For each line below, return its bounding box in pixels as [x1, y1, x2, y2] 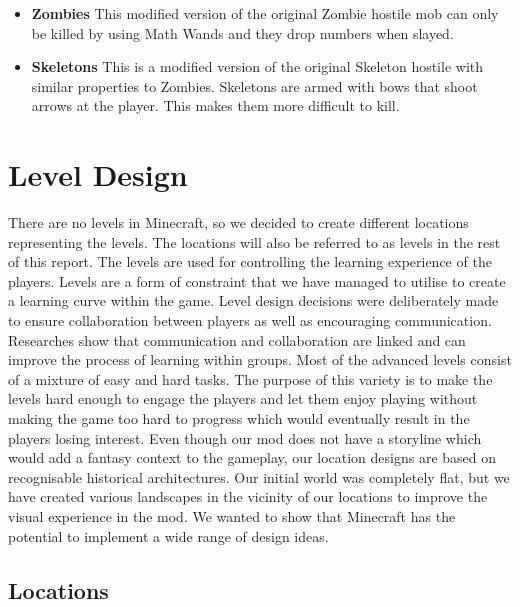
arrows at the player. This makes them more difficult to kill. [31, 95, 400, 116]
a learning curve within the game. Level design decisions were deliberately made [8, 290, 499, 311]
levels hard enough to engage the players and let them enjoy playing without [8, 388, 478, 409]
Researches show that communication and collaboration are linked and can [8, 329, 466, 350]
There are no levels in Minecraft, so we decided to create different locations [8, 212, 469, 233]
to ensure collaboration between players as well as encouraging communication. [8, 310, 492, 331]
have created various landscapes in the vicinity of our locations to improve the [8, 486, 488, 507]
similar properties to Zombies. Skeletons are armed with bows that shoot [31, 75, 478, 96]
